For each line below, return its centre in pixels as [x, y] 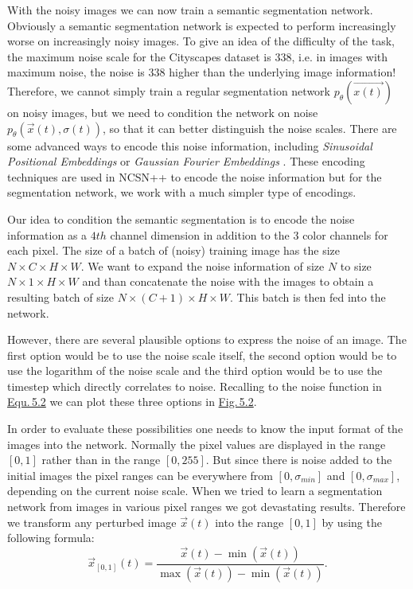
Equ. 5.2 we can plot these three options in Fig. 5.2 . [132, 402]
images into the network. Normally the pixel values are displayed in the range [197, 444]
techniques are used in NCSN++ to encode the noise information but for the [195, 176]
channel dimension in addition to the [200, 234]
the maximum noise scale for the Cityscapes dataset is [139, 56]
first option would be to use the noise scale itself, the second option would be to [202, 355]
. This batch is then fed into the [308, 296]
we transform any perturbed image [92, 522]
